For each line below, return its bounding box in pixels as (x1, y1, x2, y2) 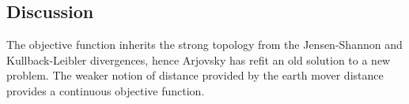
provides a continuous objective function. (6, 82, 205, 98)
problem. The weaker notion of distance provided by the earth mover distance (6, 67, 384, 84)
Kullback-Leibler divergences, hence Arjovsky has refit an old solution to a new (6, 51, 391, 68)
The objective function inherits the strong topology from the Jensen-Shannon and (6, 36, 403, 53)
